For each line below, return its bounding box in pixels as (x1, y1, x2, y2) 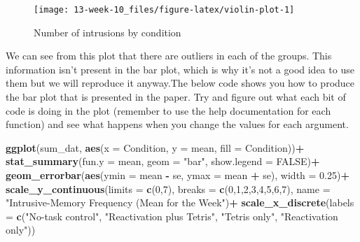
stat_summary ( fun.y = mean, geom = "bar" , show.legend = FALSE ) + (6, 154, 320, 169)
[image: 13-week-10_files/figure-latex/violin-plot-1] (34, 5, 295, 15)
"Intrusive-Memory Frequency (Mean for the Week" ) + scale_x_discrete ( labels (6, 195, 354, 210)
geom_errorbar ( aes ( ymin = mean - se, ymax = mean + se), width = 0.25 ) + (6, 168, 349, 182)
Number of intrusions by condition (34, 24, 181, 39)
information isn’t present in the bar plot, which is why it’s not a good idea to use (6, 62, 354, 76)
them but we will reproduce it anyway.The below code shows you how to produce (6, 76, 355, 90)
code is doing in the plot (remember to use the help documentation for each (6, 103, 331, 118)
